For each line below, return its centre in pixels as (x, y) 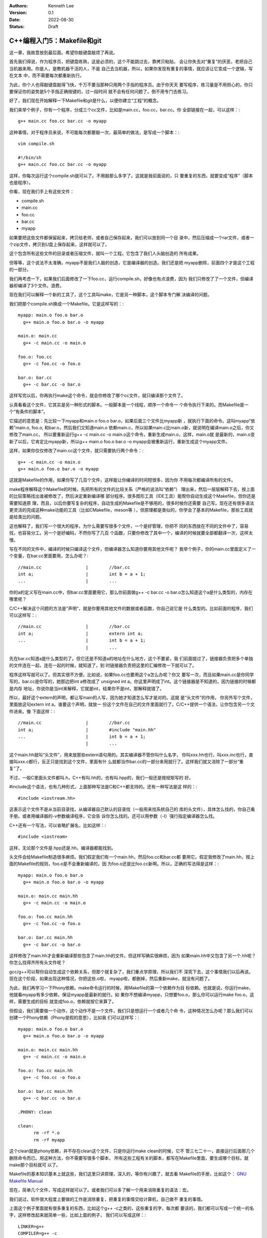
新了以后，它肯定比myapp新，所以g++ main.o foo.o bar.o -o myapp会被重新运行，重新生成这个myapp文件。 (119, 441)
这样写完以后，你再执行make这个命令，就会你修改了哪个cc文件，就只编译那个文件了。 (97, 396)
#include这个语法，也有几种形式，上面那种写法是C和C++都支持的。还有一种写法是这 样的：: (103, 787)
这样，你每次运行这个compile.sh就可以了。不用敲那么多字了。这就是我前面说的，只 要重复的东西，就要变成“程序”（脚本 (131, 175)
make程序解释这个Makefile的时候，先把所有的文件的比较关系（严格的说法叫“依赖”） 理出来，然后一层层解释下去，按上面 (132, 489)
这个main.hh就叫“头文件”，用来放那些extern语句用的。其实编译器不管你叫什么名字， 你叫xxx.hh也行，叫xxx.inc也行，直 (131, 755)
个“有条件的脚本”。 (28, 412)
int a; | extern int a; (81, 633)
